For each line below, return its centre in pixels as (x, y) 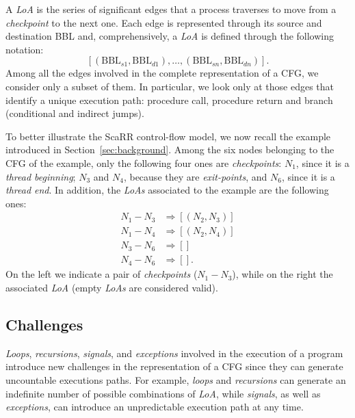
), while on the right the (282, 274)
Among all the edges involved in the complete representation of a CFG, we (162, 73)
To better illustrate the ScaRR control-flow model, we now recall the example (168, 136)
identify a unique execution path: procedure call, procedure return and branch (169, 100)
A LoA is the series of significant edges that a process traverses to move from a (171, 9)
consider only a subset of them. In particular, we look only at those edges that (170, 86)
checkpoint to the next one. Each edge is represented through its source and (164, 22)
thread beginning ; (41, 176)
